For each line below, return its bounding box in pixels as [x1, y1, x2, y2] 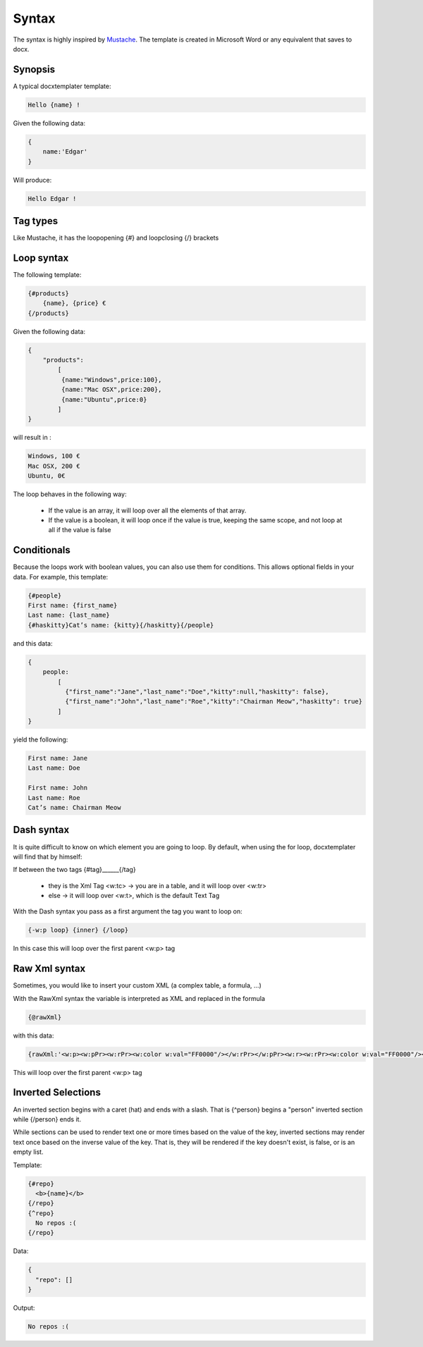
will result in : [13, 433, 52, 442]
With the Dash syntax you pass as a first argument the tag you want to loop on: [13, 907, 243, 916]
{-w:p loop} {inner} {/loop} [27, 926, 129, 934]
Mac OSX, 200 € [27, 462, 80, 470]
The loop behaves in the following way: [13, 490, 127, 498]
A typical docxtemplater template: [13, 82, 112, 90]
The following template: [13, 270, 82, 278]
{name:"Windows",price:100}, [61, 376, 162, 383]
